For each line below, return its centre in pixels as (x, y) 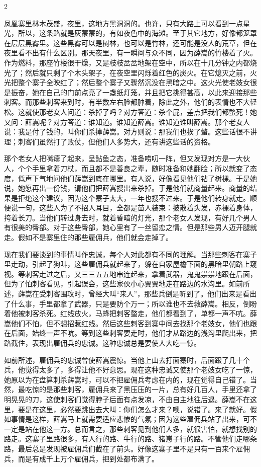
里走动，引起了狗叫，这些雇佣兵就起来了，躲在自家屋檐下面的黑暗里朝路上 (127, 264)
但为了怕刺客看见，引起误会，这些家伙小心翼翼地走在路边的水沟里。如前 (123, 284)
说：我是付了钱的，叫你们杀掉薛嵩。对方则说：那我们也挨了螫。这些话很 (123, 132)
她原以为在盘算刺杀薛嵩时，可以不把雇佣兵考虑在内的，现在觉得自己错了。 (127, 379)
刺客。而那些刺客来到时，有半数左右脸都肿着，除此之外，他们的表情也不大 (127, 102)
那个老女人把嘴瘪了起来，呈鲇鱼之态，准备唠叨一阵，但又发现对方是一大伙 (127, 158)
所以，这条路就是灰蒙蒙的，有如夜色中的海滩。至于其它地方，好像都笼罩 (137, 33)
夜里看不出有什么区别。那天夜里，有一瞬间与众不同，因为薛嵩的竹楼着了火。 (130, 53)
